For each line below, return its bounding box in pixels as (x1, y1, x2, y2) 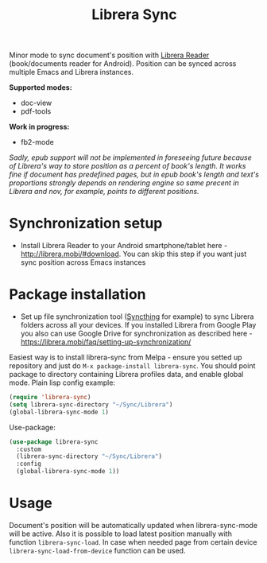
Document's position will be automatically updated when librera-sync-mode (9, 521, 257, 530)
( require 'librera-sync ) (9, 394, 91, 402)
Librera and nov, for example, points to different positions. (9, 187, 199, 196)
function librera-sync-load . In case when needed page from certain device (9, 538, 257, 546)
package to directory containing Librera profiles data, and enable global (9, 370, 244, 379)
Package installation (9, 285, 146, 304)
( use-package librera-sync (9, 437, 99, 446)
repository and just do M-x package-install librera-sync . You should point (9, 361, 256, 371)
